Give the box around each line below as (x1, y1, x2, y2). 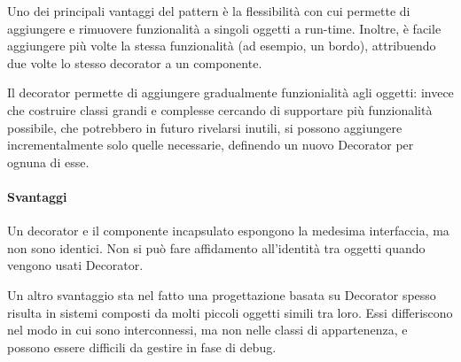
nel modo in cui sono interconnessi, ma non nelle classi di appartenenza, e (7, 320, 408, 339)
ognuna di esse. (7, 152, 90, 171)
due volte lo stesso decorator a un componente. (7, 53, 262, 72)
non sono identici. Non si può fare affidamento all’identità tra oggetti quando (7, 238, 426, 257)
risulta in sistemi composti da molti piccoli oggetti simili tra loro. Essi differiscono (7, 303, 453, 321)
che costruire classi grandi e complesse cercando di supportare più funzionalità (7, 100, 433, 119)
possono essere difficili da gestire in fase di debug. (7, 337, 277, 356)
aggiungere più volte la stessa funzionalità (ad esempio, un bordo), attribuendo (7, 36, 436, 55)
